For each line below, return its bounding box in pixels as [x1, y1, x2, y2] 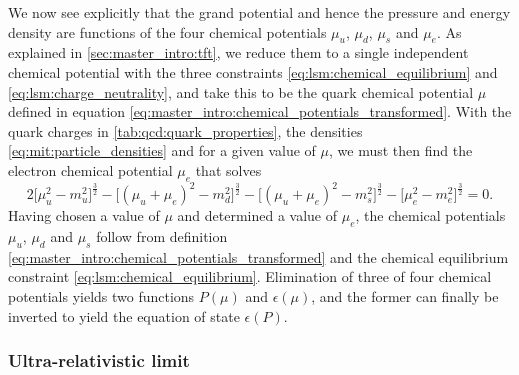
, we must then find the [328, 140, 473, 161]
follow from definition [96, 226, 228, 247]
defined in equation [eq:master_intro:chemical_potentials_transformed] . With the [8, 101, 512, 122]
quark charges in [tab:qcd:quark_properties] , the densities [8, 120, 363, 141]
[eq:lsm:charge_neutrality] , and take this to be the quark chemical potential [8, 81, 474, 102]
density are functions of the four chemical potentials [8, 21, 327, 42]
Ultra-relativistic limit [8, 348, 190, 373]
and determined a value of [177, 205, 338, 226]
